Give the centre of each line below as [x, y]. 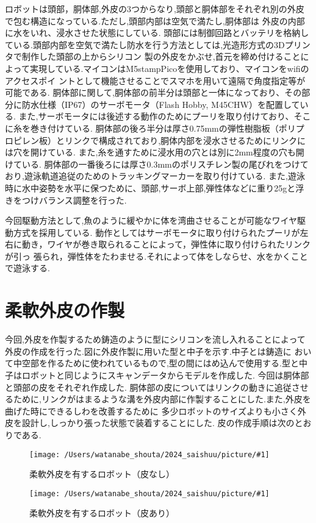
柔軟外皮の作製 [65, 310]
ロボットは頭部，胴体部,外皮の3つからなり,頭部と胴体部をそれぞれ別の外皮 [155, 9]
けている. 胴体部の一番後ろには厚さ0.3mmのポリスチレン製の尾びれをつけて [157, 164]
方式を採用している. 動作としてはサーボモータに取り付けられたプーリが [156, 232]
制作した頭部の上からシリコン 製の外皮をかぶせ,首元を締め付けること [161, 56]
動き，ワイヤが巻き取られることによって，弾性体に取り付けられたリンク [166, 244]
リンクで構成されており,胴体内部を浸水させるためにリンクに [185, 140]
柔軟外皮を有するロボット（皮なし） [102, 474]
